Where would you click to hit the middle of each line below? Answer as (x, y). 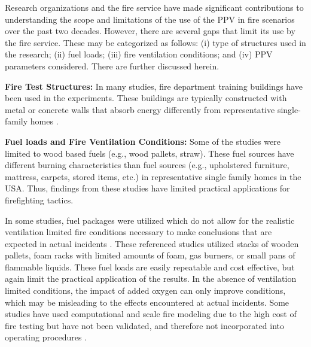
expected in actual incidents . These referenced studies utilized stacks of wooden (152, 243)
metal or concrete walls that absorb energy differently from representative (140, 109)
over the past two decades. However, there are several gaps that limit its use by (150, 31)
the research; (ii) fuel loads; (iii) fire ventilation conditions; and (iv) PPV (139, 54)
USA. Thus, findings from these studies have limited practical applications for (147, 188)
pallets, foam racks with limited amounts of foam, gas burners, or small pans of (150, 255)
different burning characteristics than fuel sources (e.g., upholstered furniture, (147, 165)
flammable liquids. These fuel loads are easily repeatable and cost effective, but (150, 267)
